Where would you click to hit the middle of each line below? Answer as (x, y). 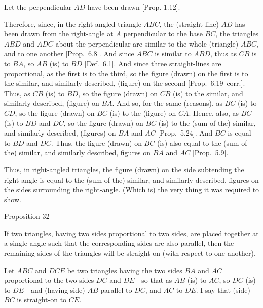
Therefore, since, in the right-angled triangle (73, 24)
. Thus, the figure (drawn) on (96, 142)
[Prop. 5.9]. (210, 152)
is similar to (173, 53)
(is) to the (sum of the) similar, (207, 123)
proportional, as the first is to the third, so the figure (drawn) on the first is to (126, 73)
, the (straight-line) (189, 24)
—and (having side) (54, 290)
